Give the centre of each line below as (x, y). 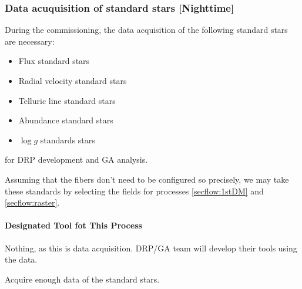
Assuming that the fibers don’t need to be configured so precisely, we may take (147, 179)
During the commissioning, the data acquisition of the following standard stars (146, 30)
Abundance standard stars (66, 120)
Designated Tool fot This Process (73, 225)
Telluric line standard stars (67, 100)
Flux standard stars (54, 61)
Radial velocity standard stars (73, 80)
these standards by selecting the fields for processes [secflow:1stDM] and (134, 191)
